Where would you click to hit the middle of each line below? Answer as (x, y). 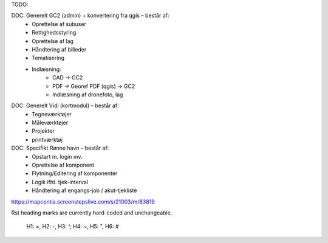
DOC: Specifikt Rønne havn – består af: (60, 148)
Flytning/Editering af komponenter (75, 173)
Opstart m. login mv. (57, 156)
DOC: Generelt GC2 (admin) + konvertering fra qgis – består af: (90, 16)
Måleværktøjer (50, 123)
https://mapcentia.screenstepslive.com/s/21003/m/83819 (83, 201)
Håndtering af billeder (59, 49)
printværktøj (47, 139)
